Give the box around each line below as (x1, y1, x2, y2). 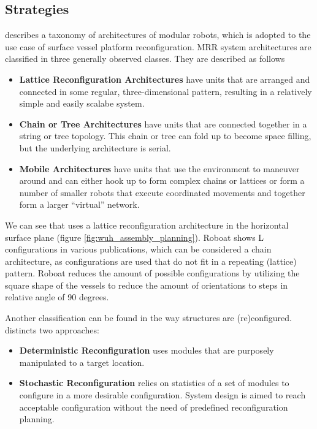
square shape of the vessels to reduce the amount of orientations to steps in (5, 278, 288, 291)
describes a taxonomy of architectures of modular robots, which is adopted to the (5, 28, 311, 41)
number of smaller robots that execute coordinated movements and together (19, 186, 305, 199)
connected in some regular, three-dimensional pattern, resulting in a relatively (19, 85, 312, 97)
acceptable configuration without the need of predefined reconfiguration (19, 400, 288, 413)
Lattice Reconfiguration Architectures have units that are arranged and (19, 72, 310, 85)
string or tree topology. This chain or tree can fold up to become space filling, (19, 129, 311, 142)
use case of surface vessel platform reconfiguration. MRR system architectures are (5, 40, 311, 53)
